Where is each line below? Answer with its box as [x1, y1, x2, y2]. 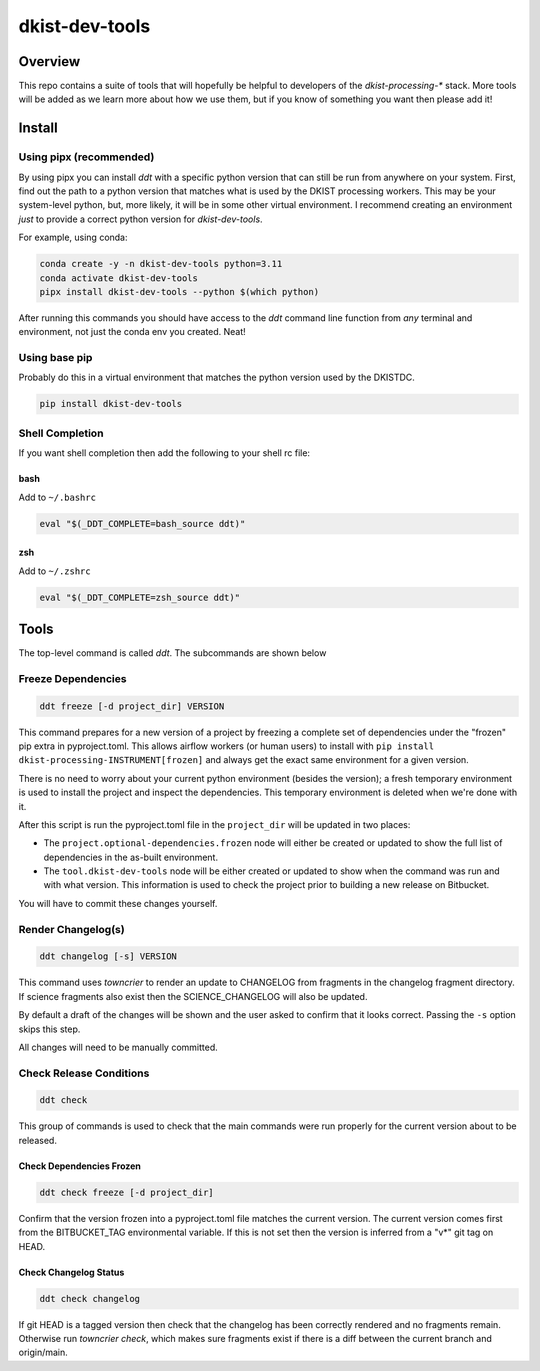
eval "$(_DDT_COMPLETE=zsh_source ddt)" [39, 591, 240, 603]
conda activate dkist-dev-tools [39, 272, 199, 284]
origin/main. [18, 1346, 69, 1359]
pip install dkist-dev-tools [39, 398, 183, 410]
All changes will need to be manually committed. [18, 1041, 219, 1053]
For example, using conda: [18, 231, 129, 244]
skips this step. [18, 1023, 81, 1035]
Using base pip [18, 351, 93, 365]
